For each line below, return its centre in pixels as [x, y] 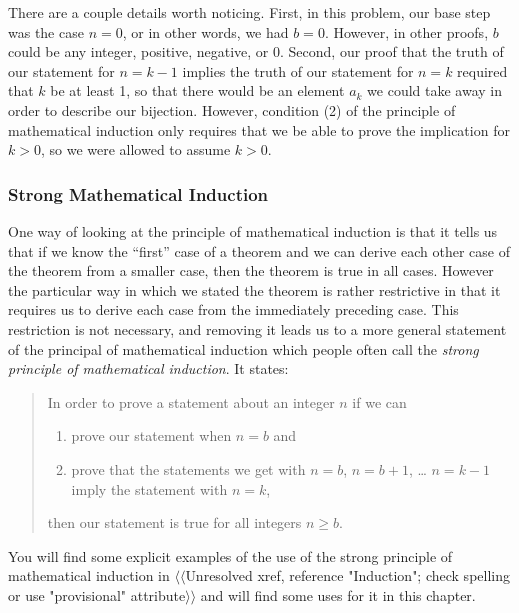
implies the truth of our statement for [298, 70]
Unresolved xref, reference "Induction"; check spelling [347, 575]
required [482, 70]
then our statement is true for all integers [174, 522]
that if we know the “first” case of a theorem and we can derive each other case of [259, 250]
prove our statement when [151, 435]
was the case [46, 31]
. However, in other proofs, [406, 31]
